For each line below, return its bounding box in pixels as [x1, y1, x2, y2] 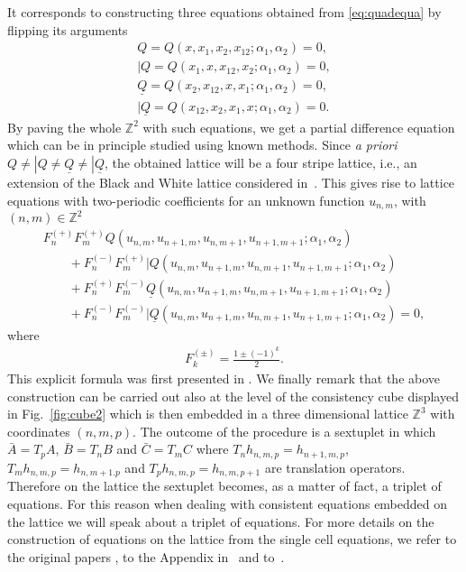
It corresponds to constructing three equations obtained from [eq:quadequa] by [7, 3, 442, 21]
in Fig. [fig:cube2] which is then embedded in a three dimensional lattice [7, 404, 408, 423]
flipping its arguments [7, 20, 128, 39]
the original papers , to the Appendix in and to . [7, 547, 285, 566]
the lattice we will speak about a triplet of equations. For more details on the [7, 512, 434, 530]
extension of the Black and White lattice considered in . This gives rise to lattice [7, 172, 455, 191]
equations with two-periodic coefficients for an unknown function [7, 190, 365, 209]
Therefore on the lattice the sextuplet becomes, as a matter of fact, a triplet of [7, 476, 442, 495]
